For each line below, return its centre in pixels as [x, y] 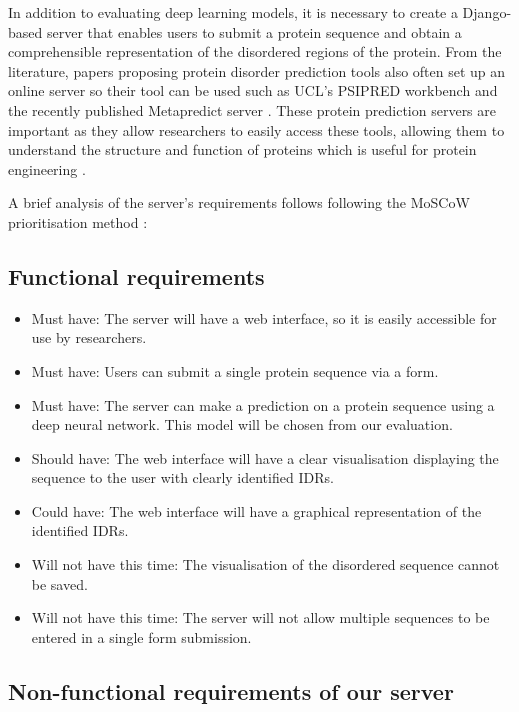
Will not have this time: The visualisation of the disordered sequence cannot [265, 564]
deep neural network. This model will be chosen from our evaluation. [242, 424]
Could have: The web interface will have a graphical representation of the [256, 510]
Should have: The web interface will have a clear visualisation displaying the [265, 457]
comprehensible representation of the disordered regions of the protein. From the [255, 51]
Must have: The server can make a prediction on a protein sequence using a [263, 404]
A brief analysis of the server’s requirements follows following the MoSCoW [239, 202]
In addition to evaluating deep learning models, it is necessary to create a [233, 12]
